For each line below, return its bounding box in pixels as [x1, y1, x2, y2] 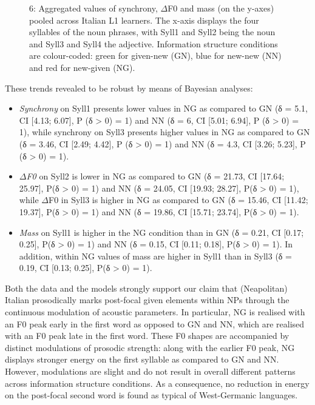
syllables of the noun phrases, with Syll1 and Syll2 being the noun [29, 25, 276, 38]
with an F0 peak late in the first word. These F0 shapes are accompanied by [5, 329, 290, 342]
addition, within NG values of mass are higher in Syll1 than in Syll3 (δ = [19, 249, 293, 262]
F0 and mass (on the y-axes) [168, 2, 274, 14]
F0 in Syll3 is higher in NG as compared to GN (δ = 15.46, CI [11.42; [49, 193, 308, 206]
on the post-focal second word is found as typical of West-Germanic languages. [5, 389, 298, 401]
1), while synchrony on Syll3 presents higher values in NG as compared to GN [19, 126, 310, 138]
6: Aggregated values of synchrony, [29, 2, 158, 14]
